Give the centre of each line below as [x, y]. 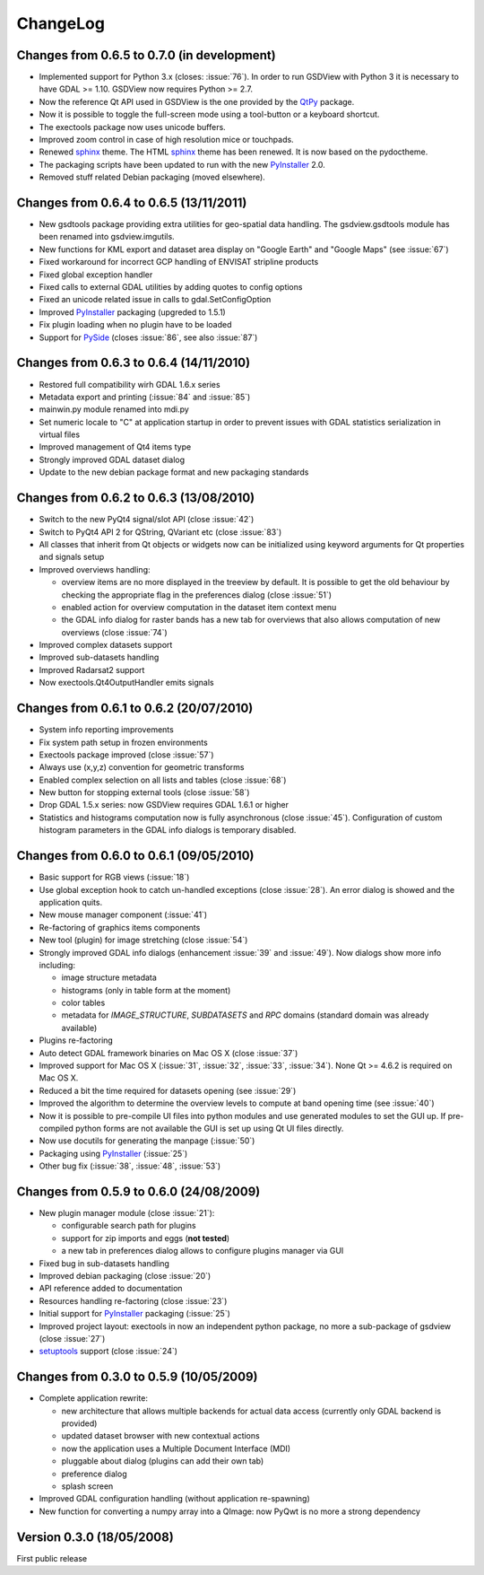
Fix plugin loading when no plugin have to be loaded [135, 325]
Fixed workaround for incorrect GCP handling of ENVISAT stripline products [179, 262]
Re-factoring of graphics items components [120, 927]
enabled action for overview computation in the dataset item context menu [199, 607]
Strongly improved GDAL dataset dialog [112, 459]
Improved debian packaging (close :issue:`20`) [125, 1276]
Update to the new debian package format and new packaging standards [174, 472]
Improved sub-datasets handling [99, 657]
